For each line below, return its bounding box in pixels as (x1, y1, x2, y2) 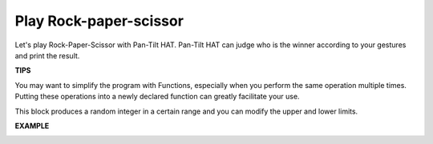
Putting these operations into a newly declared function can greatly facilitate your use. (14, 92, 300, 102)
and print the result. (14, 50, 80, 60)
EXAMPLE (14, 121, 50, 130)
